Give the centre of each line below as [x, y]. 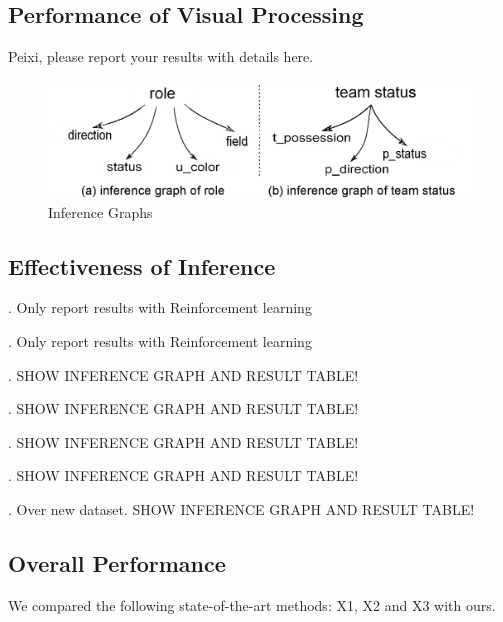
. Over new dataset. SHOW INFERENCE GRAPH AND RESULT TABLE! [241, 508]
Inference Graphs [100, 211]
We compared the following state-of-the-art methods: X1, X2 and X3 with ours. [252, 604]
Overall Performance [117, 562]
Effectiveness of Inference [142, 265]
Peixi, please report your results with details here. [161, 56]
